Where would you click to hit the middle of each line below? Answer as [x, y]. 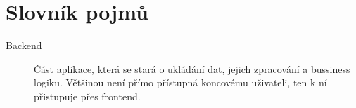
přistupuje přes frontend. [87, 96]
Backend [24, 45]
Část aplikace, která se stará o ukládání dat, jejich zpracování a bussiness [192, 68]
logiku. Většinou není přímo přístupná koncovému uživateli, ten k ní [180, 82]
